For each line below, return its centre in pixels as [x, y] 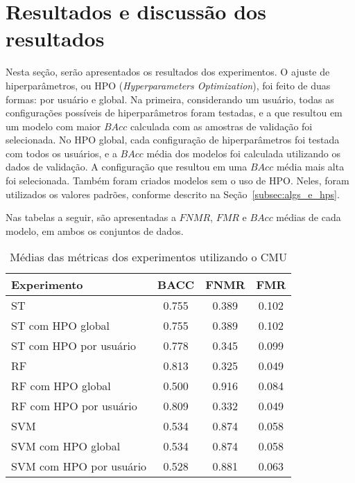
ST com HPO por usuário [73, 346]
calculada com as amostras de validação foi [221, 126]
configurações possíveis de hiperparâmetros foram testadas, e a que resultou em [174, 113]
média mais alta [310, 167]
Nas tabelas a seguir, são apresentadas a [91, 217]
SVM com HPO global [66, 446]
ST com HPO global [61, 326]
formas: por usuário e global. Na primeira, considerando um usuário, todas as [170, 99]
